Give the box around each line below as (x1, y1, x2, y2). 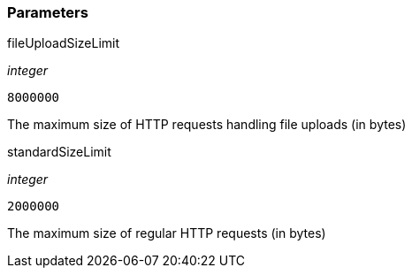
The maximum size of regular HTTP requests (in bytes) (7, 225, 326, 241)
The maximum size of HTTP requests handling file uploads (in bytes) (7, 117, 407, 133)
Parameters (7, 4, 88, 21)
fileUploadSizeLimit (7, 35, 120, 51)
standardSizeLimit (7, 144, 111, 160)
